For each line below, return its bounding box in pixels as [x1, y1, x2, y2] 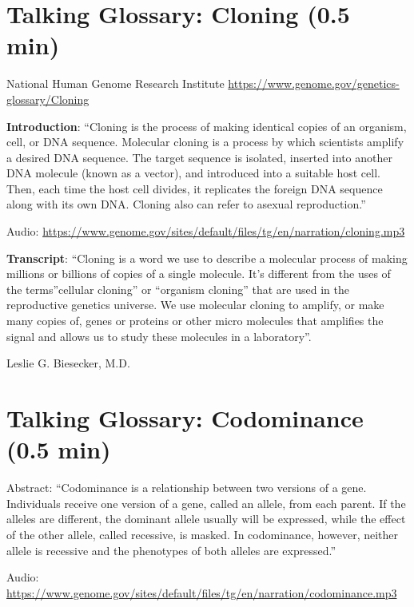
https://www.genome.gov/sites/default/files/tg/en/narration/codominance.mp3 [6, 584, 397, 601]
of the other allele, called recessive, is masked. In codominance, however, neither [6, 526, 399, 542]
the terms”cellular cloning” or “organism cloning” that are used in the [6, 280, 349, 297]
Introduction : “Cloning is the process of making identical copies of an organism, [6, 117, 407, 134]
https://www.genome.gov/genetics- [228, 75, 400, 92]
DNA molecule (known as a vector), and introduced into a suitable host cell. [6, 165, 380, 181]
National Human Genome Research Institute [6, 75, 225, 92]
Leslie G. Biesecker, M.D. [6, 355, 130, 371]
